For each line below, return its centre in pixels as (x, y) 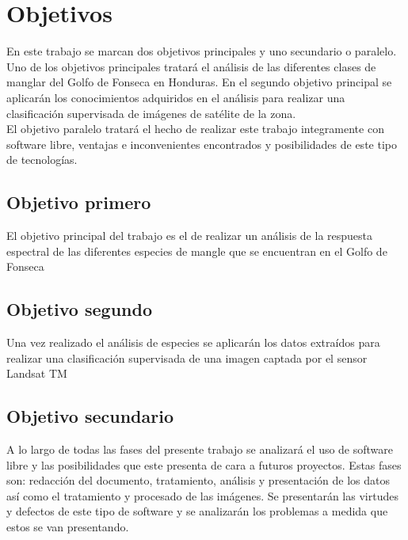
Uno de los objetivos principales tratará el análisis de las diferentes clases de (191, 66)
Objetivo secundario (90, 416)
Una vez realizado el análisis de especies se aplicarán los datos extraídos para (193, 342)
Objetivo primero (79, 202)
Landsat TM (37, 373)
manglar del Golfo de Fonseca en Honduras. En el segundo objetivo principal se (199, 82)
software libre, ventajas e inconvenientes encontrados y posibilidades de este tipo (202, 144)
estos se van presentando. (68, 527)
